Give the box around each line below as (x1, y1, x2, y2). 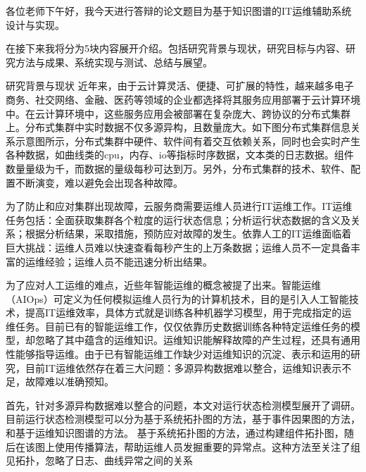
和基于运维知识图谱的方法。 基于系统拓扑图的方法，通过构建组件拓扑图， (6, 426, 344, 440)
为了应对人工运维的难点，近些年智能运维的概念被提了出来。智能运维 (6, 278, 321, 292)
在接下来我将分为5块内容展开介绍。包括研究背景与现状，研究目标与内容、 (6, 41, 346, 56)
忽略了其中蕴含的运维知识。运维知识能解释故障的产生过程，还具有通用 (34, 333, 360, 347)
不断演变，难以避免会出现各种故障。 (15, 175, 183, 190)
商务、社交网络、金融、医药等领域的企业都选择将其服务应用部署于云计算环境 (6, 92, 360, 106)
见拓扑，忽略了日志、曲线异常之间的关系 (6, 453, 193, 468)
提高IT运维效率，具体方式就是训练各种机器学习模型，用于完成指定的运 (25, 305, 352, 320)
